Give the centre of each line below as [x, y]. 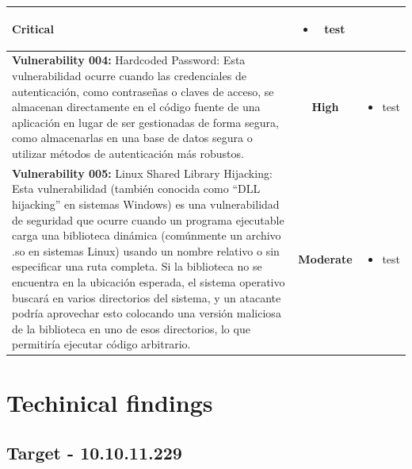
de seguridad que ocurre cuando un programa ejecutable [148, 219]
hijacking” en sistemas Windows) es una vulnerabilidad [146, 204]
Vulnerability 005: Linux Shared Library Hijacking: [142, 173]
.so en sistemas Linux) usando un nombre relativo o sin [146, 250]
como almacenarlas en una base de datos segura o [132, 138]
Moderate [325, 258]
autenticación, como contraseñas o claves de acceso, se [143, 91]
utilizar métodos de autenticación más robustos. [128, 153]
